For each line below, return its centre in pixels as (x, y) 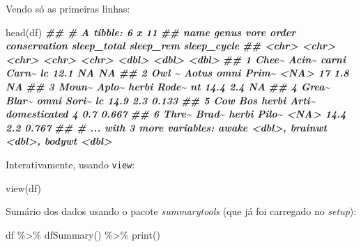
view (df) (23, 188)
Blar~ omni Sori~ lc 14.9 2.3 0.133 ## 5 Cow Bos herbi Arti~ (161, 100)
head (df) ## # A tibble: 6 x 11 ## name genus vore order (151, 32)
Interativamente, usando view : (70, 164)
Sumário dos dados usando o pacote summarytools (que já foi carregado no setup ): (181, 211)
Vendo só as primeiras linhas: (68, 8)
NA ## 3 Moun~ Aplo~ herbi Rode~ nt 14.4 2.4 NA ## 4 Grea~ (168, 86)
